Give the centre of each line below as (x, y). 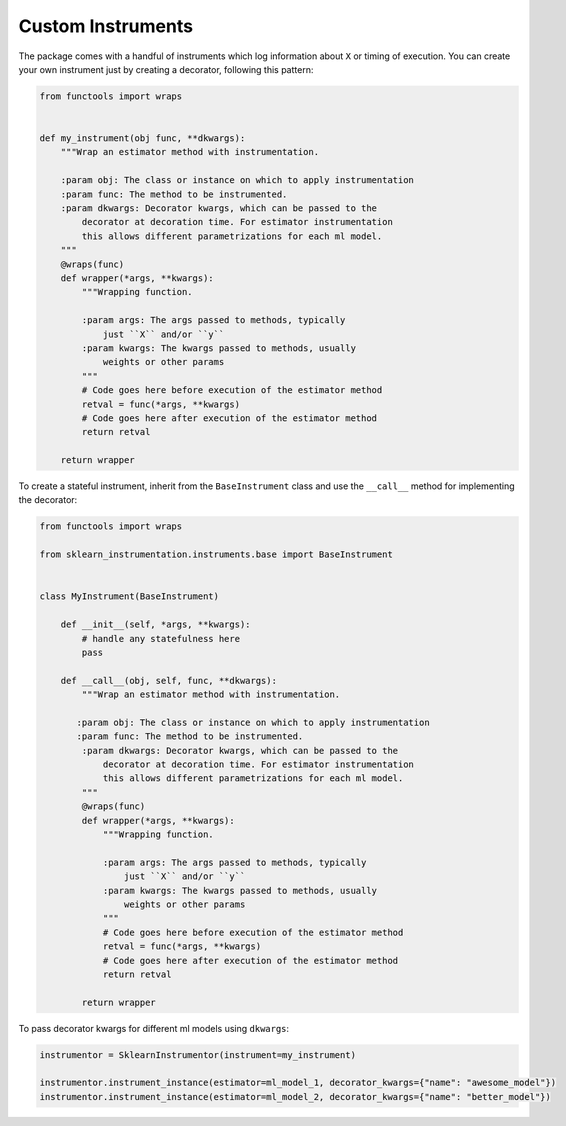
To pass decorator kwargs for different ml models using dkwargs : (154, 1028)
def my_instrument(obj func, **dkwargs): (142, 138)
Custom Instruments (106, 26)
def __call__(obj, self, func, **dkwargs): (168, 680)
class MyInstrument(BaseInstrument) (129, 596)
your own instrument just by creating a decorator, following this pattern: (166, 69)
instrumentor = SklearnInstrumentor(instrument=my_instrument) (198, 1054)
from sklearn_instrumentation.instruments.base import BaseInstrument (216, 554)
